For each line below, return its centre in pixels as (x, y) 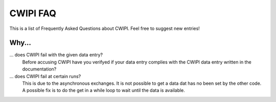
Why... (20, 43)
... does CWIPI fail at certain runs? (45, 76)
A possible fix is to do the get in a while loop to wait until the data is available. (103, 90)
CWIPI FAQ (33, 13)
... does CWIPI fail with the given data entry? (56, 55)
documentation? (39, 69)
